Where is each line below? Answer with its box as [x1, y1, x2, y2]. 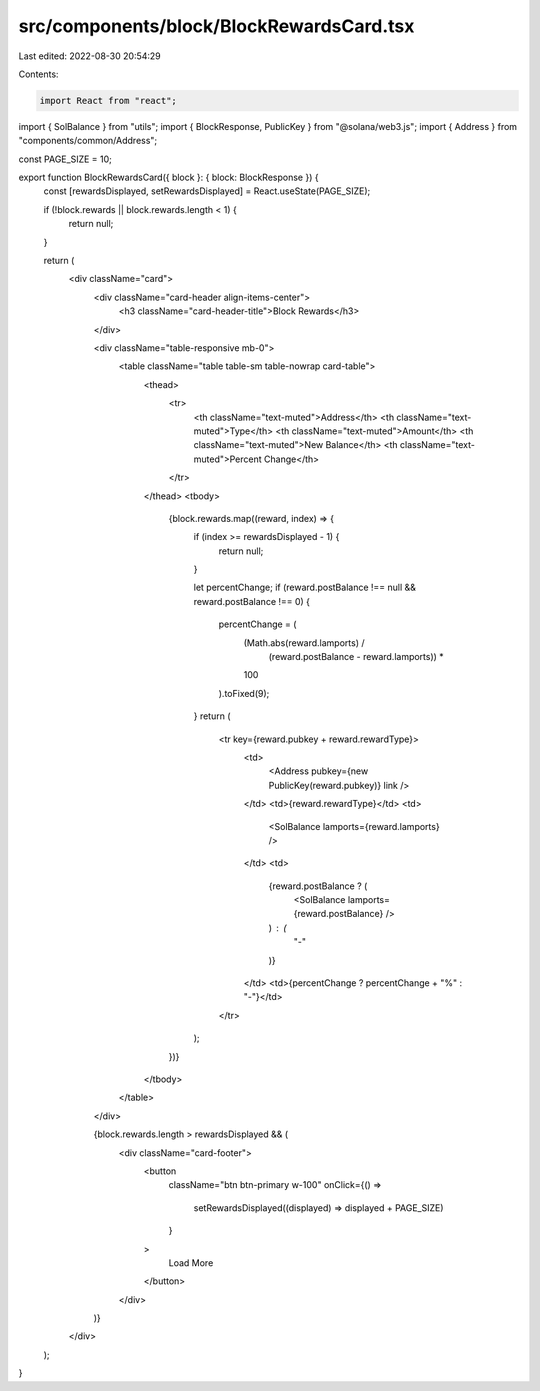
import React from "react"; [39, 95, 177, 106]
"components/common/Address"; [18, 135, 158, 147]
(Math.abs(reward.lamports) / [243, 636, 365, 649]
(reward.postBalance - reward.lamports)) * [268, 651, 444, 663]
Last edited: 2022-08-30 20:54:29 [18, 50, 162, 62]
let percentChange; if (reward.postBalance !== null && [193, 581, 417, 594]
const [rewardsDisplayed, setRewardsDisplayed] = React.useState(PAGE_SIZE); [43, 185, 371, 197]
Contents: [18, 68, 59, 80]
